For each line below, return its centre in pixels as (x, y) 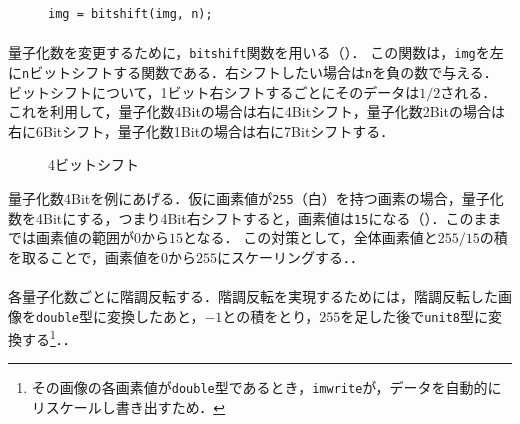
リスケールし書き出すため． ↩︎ (128, 407)
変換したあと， (155, 315)
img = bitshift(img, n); (130, 14)
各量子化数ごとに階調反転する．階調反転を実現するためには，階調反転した (253, 295)
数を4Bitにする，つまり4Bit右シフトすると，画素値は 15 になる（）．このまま (255, 217)
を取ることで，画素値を (85, 256)
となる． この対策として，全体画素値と (310, 237)
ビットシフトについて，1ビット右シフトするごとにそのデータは (214, 91)
